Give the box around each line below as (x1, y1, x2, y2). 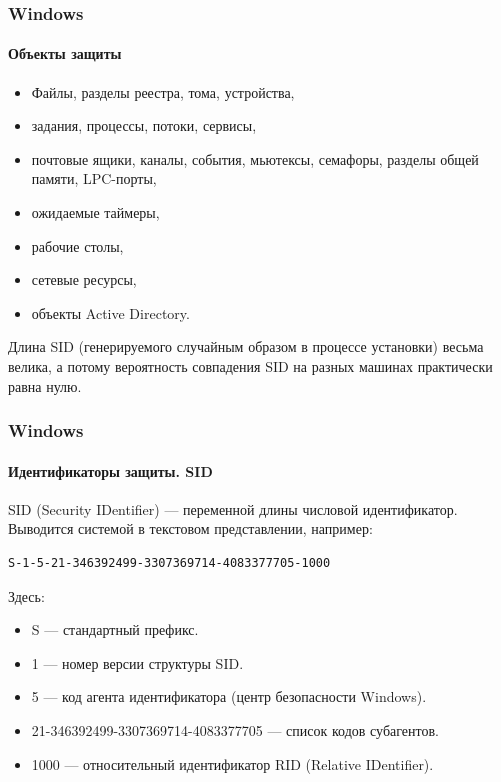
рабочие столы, (31, 235, 124, 256)
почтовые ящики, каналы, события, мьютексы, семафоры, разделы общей (31, 148, 479, 169)
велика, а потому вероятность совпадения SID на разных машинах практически (8, 355, 493, 376)
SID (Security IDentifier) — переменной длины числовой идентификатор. (8, 498, 458, 519)
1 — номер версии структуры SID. (31, 652, 244, 673)
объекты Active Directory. (31, 302, 190, 323)
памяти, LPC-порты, (31, 168, 157, 189)
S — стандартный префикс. (31, 619, 199, 640)
